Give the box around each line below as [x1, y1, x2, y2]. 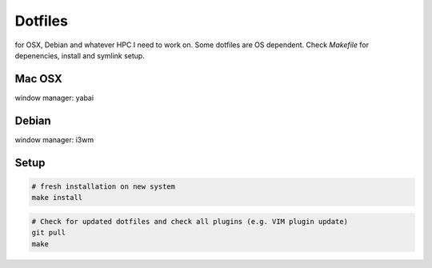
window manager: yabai [14, 93, 94, 102]
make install [31, 193, 83, 202]
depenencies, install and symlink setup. [14, 50, 146, 60]
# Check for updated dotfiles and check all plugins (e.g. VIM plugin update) [31, 217, 348, 226]
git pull [31, 228, 66, 238]
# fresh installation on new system [31, 182, 176, 191]
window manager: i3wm [14, 134, 94, 144]
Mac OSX [14, 72, 63, 86]
